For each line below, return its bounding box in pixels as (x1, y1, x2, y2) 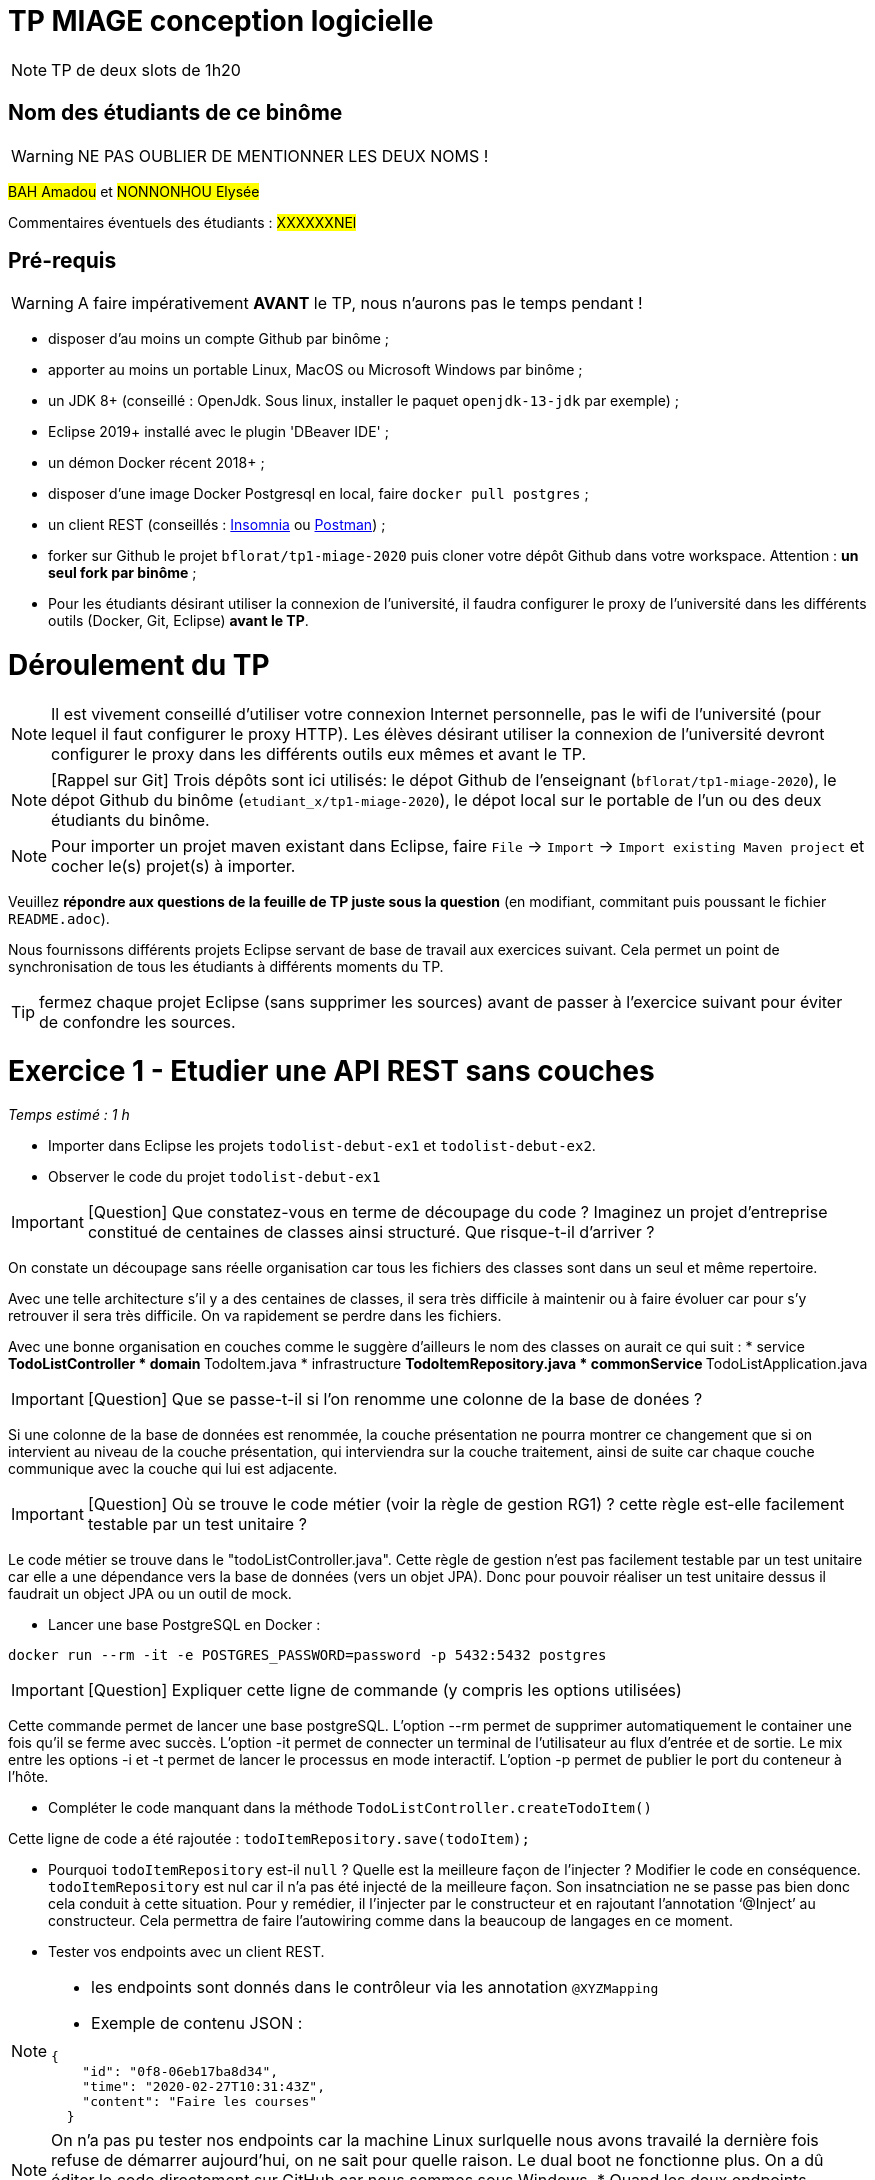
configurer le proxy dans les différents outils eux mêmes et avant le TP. (51, 743, 587, 764)
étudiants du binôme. (51, 809, 210, 830)
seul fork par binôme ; (48, 564, 197, 582)
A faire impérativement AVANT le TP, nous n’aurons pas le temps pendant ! (77, 293, 643, 314)
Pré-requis (8, 248, 117, 274)
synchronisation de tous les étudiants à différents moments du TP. (8, 957, 444, 975)
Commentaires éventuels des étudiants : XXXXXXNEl (8, 213, 357, 231)
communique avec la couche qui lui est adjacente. (8, 1460, 338, 1478)
